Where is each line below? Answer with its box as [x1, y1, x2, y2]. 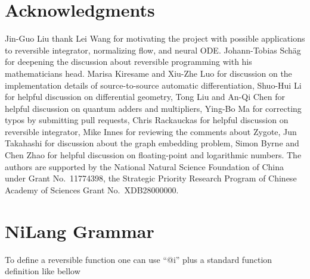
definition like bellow [5, 265, 80, 277]
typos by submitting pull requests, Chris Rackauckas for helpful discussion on [5, 114, 289, 126]
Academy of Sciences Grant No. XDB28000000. [5, 183, 179, 196]
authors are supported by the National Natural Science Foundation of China [5, 160, 284, 173]
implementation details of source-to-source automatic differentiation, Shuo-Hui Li [5, 79, 302, 91]
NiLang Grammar [5, 218, 154, 243]
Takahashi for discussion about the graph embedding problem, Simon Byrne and [5, 137, 299, 149]
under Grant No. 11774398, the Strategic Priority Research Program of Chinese [5, 172, 297, 184]
